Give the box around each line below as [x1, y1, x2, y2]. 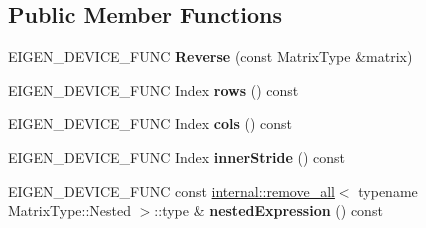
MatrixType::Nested [8, 200, 132, 221]
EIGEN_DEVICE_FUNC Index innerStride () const [8, 146, 346, 167]
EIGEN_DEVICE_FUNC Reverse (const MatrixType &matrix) [8, 46, 413, 67]
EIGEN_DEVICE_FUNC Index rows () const [8, 79, 299, 100]
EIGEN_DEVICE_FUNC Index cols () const [8, 113, 293, 134]
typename [358, 180, 418, 201]
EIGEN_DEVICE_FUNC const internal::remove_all [8, 180, 335, 201]
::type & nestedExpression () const [154, 200, 383, 221]
